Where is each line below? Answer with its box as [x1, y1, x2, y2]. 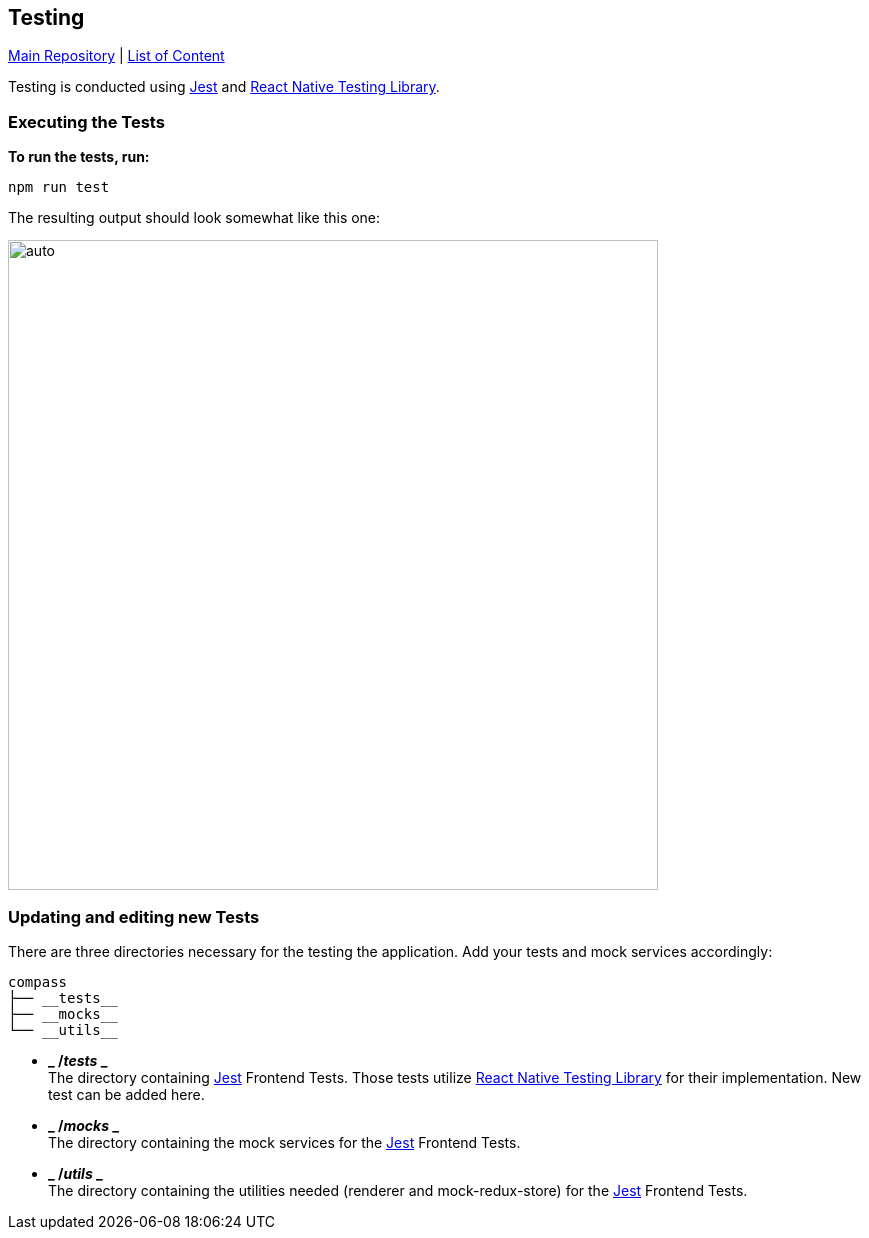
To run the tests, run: [8, 148, 150, 166]
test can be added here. [48, 1085, 205, 1103]
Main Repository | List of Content [8, 47, 225, 65]
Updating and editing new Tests [8, 906, 260, 927]
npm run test [8, 179, 110, 196]
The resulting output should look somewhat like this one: [8, 209, 381, 227]
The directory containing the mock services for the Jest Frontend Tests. [48, 1133, 521, 1151]
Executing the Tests [8, 111, 165, 132]
